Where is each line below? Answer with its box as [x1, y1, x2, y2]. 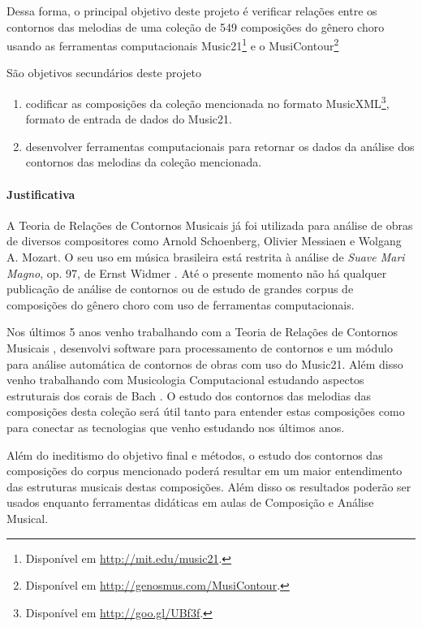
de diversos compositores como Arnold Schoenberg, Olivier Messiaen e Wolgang [6, 232, 402, 249]
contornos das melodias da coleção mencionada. [25, 154, 262, 171]
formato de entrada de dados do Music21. [25, 110, 232, 128]
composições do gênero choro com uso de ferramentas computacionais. [6, 296, 355, 313]
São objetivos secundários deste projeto [6, 64, 201, 81]
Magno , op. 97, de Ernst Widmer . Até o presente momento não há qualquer [6, 264, 387, 281]
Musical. [6, 509, 49, 526]
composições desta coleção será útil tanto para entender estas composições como [6, 403, 405, 420]
